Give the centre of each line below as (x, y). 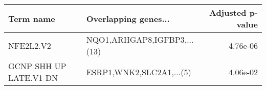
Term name (32, 18)
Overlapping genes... (128, 18)
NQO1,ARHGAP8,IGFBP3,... (140, 39)
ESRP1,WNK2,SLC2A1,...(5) (139, 72)
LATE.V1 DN (33, 78)
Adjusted (228, 12)
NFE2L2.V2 (30, 45)
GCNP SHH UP (37, 66)
